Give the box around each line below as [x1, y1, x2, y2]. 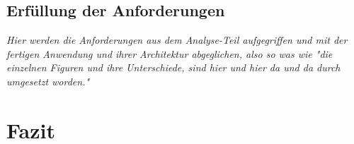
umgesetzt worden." [6, 73, 90, 88]
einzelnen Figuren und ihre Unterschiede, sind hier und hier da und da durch [6, 60, 341, 75]
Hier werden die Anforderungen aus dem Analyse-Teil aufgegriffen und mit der [6, 32, 348, 47]
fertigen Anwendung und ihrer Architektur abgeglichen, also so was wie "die [6, 46, 333, 61]
